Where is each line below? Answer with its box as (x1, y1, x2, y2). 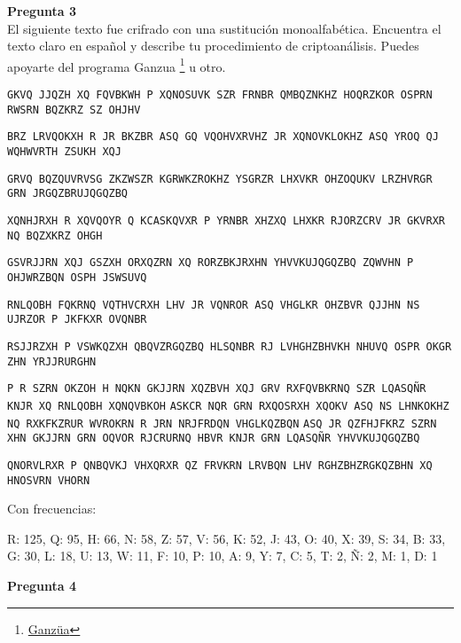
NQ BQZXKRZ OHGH (7, 229, 103, 242)
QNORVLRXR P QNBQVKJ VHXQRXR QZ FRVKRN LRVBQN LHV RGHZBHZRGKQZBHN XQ (7, 459, 433, 472)
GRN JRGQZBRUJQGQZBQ (7, 187, 129, 200)
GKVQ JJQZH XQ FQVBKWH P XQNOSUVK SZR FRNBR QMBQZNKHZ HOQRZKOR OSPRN (7, 89, 433, 102)
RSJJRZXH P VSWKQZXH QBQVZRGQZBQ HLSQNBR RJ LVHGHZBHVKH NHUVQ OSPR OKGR (7, 340, 452, 353)
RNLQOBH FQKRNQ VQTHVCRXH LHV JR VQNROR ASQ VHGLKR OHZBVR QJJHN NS (7, 298, 420, 311)
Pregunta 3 (7, 2, 77, 20)
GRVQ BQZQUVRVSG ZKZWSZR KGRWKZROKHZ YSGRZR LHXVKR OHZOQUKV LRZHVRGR (7, 172, 433, 185)
